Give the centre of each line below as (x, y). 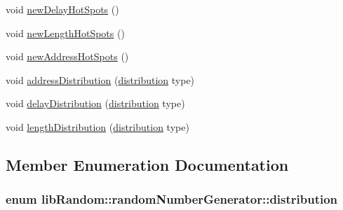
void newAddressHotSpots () (67, 56)
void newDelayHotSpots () (62, 9)
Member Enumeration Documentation (147, 164)
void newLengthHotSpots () (65, 33)
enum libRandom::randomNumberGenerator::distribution (172, 199)
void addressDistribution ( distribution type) (100, 79)
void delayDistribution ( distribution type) (95, 103)
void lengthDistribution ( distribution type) (97, 126)
